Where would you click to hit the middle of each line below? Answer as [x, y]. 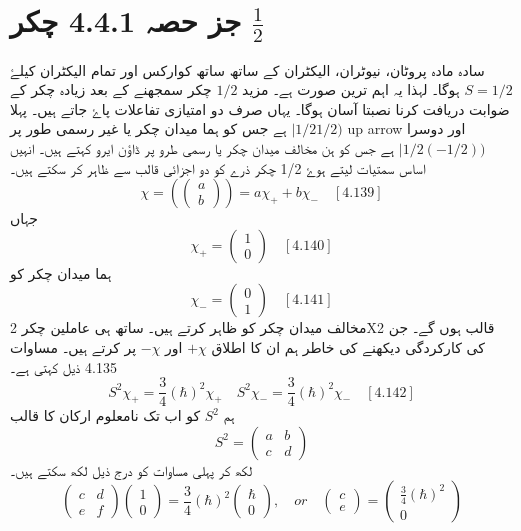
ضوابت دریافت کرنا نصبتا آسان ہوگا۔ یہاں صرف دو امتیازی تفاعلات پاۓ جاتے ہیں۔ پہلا [260, 108]
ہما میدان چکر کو [61, 272]
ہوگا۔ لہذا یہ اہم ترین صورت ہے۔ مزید [351, 89]
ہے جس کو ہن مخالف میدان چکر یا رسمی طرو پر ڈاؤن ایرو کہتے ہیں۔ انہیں [202, 147]
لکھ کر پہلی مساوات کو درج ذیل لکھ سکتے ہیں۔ [131, 469]
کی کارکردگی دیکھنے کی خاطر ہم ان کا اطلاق [348, 346]
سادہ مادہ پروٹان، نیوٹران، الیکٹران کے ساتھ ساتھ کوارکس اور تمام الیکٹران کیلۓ [247, 69]
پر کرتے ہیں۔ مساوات [73, 346]
